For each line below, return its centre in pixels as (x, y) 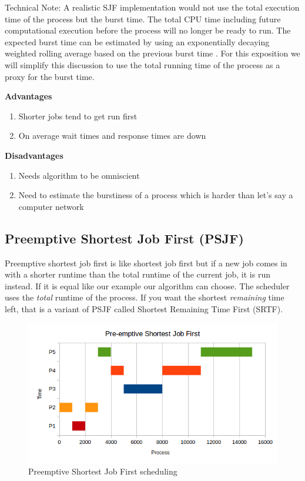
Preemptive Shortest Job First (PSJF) (124, 238)
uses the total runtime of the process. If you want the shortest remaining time (145, 297)
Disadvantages (34, 155)
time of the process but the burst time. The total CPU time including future (143, 19)
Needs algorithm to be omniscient (79, 175)
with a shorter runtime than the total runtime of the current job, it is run (138, 274)
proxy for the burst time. (50, 76)
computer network (51, 206)
